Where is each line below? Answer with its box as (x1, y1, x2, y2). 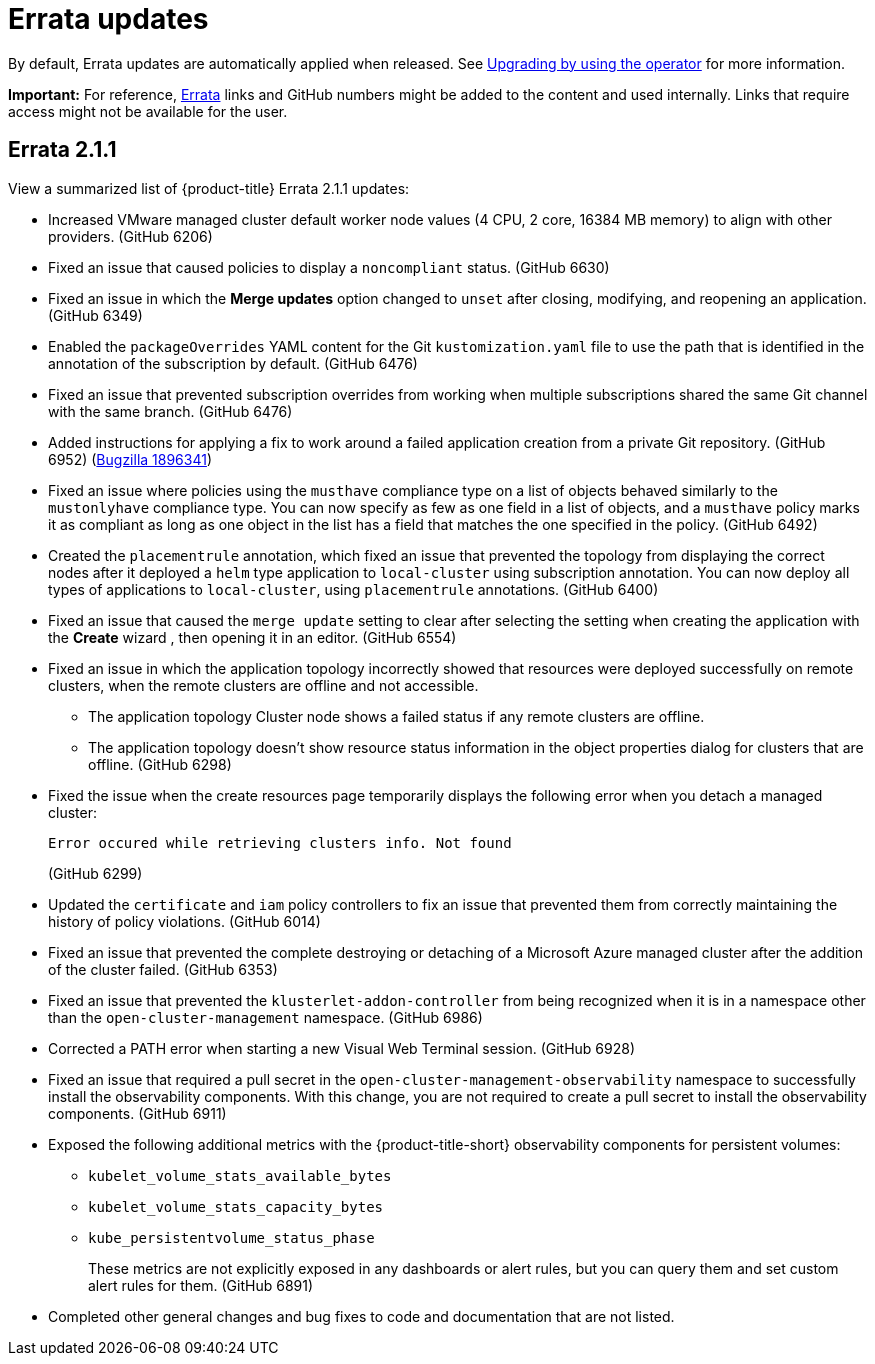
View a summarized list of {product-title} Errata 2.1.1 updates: (8, 179, 410, 197)
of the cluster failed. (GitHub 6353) (48, 960, 278, 978)
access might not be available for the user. (8, 102, 288, 120)
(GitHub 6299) (48, 864, 143, 882)
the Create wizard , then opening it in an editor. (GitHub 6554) (48, 628, 457, 646)
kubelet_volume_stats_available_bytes (88, 1167, 392, 1184)
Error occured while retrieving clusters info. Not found (48, 834, 512, 851)
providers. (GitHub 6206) (48, 227, 213, 245)
